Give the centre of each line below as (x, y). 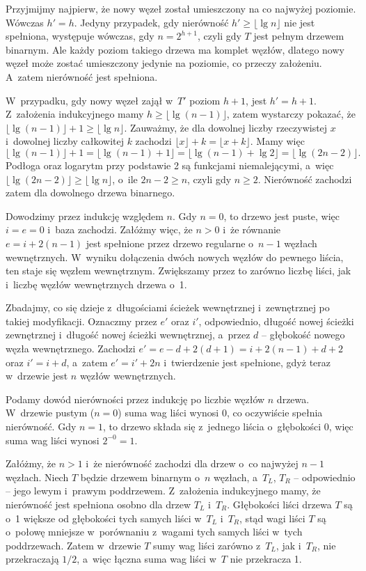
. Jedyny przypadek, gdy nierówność (151, 22)
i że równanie (252, 229)
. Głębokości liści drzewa (279, 504)
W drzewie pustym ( (50, 413)
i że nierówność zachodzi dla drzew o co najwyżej (192, 463)
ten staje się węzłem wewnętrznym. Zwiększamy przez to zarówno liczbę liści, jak (178, 271)
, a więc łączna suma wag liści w (146, 559)
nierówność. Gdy (41, 427)
